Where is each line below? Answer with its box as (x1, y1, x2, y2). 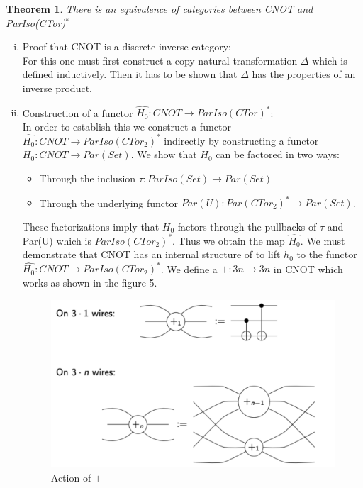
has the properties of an (252, 67, 356, 82)
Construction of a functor (22, 105, 133, 120)
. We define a (160, 261, 218, 276)
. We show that (130, 147, 197, 162)
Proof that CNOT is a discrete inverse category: (22, 39, 231, 54)
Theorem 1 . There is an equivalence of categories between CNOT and (6, 1, 313, 16)
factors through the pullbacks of (177, 218, 317, 233)
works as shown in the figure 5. (22, 275, 157, 289)
